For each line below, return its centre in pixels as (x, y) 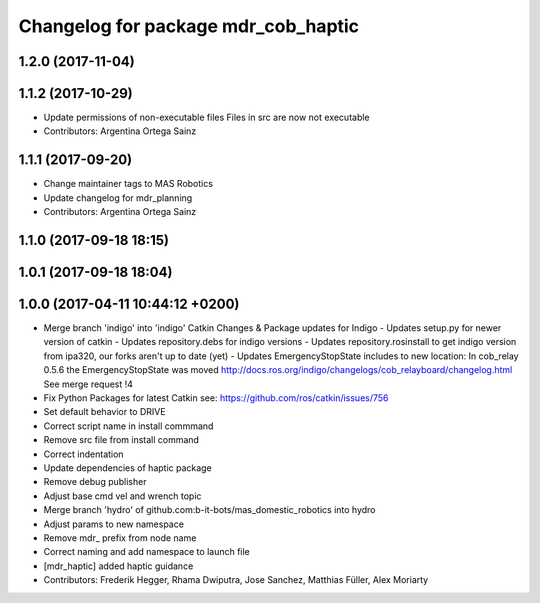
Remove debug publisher (95, 482)
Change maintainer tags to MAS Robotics (128, 184)
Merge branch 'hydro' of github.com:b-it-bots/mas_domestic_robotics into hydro (209, 510)
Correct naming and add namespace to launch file (146, 552)
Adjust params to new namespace (114, 524)
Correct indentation (83, 454)
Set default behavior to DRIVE (104, 412)
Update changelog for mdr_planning (118, 197)
